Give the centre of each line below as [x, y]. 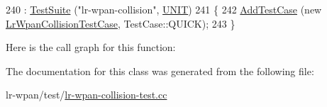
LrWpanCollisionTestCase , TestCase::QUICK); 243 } [121, 23]
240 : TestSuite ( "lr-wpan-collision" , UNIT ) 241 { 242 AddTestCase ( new [164, 9]
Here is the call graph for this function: [91, 47]
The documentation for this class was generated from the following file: [160, 71]
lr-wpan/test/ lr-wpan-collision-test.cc [87, 95]
